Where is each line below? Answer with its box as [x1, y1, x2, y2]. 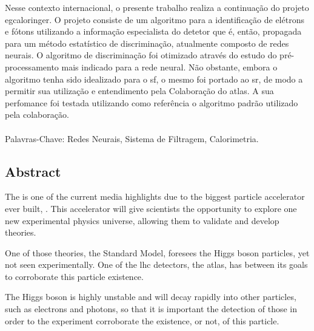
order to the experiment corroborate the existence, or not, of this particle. [5, 314, 279, 327]
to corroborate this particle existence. [5, 270, 144, 282]
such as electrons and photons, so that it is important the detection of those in [5, 302, 298, 315]
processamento [5, 60, 59, 73]
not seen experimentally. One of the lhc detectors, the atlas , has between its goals [5, 258, 308, 271]
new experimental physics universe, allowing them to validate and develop [5, 214, 279, 227]
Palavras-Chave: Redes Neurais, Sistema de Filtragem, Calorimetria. [5, 132, 259, 145]
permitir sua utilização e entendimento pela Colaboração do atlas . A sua [5, 84, 274, 97]
